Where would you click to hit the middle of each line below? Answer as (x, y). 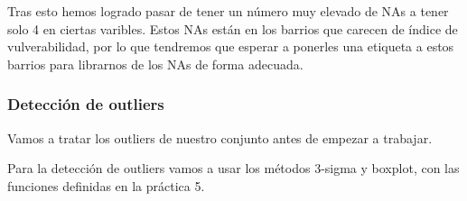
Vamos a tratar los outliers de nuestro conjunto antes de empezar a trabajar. (220, 137)
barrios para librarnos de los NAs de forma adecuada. (155, 64)
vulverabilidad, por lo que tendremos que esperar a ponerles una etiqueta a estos (231, 46)
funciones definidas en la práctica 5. (106, 185)
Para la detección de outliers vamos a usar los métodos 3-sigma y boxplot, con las (233, 168)
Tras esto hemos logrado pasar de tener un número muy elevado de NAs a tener (228, 11)
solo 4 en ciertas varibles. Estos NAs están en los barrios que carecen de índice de (233, 28)
